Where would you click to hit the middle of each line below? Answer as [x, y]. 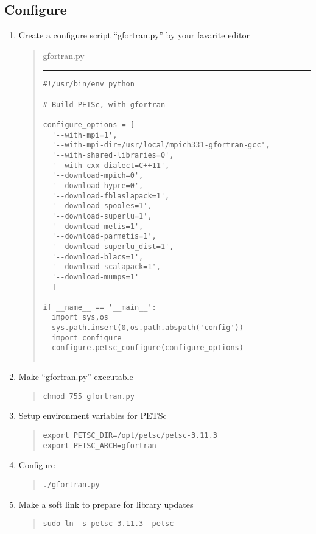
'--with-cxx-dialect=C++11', [111, 165]
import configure [86, 338]
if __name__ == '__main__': [100, 307]
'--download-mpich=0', [97, 176]
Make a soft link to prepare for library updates [106, 504]
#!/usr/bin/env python [89, 84]
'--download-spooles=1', [102, 206]
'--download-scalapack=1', [106, 267]
